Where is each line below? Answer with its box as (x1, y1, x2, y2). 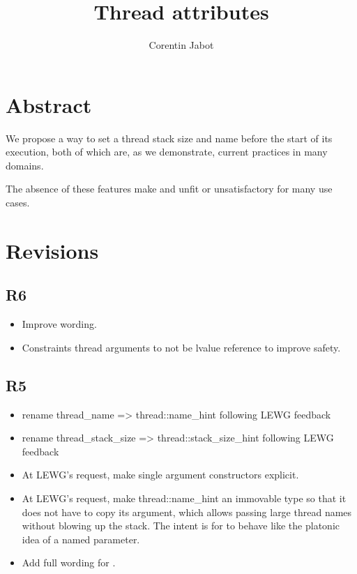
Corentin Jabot (149, 38, 214, 52)
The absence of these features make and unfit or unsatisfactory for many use (6, 181, 333, 196)
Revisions (6, 236, 99, 264)
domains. (6, 158, 44, 172)
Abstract (6, 90, 92, 119)
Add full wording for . (22, 555, 116, 570)
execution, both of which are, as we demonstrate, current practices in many (6, 144, 328, 159)
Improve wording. (22, 317, 97, 331)
